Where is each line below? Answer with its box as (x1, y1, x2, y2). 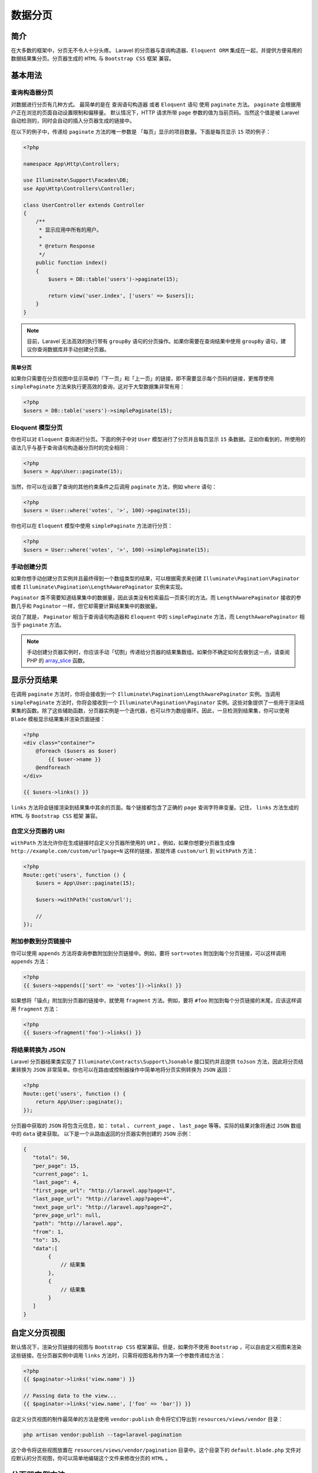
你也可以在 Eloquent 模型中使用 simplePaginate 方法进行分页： (11, 522, 173, 530)
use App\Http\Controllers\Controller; (23, 185, 135, 191)
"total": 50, (32, 1154, 71, 1161)
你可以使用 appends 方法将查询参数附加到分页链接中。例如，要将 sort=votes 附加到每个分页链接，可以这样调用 (11, 949, 287, 957)
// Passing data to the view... (23, 1392, 117, 1399)
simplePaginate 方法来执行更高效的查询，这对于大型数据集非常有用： (11, 383, 185, 390)
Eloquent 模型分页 (11, 423, 63, 431)
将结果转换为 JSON (11, 1046, 66, 1054)
